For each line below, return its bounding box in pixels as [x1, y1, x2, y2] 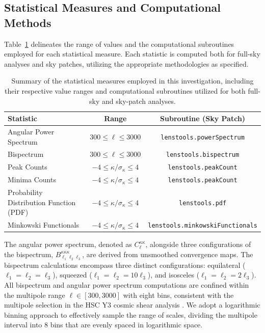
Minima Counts [8, 174, 56, 185]
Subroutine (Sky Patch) [160, 113, 246, 124]
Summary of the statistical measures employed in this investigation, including [11, 75, 254, 86]
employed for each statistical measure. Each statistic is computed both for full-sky [4, 48, 260, 59]
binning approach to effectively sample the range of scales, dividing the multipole [4, 309, 257, 320]
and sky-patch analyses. [102, 95, 176, 106]
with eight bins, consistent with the [123, 289, 234, 300]
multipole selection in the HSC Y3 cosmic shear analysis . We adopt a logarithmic [4, 299, 260, 310]
